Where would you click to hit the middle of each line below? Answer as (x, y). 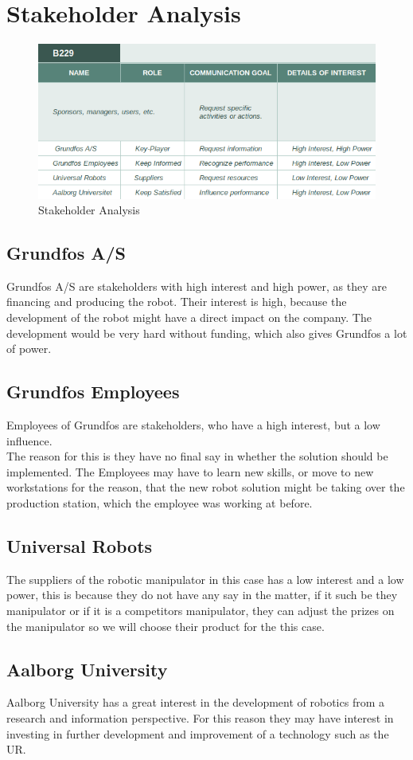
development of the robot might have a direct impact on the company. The (189, 317)
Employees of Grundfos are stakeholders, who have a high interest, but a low (193, 425)
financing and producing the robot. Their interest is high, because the (177, 302)
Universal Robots (80, 546)
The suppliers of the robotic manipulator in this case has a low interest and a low (205, 579)
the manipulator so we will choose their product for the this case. (166, 626)
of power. (29, 349)
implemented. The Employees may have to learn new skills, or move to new (190, 471)
